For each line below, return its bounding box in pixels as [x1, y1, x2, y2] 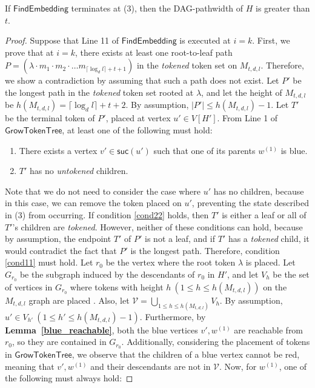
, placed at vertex [105, 112, 171, 124]
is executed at [179, 34, 231, 47]
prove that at [5, 45, 54, 58]
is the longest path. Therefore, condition [130, 244, 280, 256]
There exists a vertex [19, 144, 98, 156]
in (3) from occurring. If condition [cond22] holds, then [5, 208, 209, 221]
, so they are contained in [12, 335, 107, 348]
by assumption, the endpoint [5, 232, 111, 245]
